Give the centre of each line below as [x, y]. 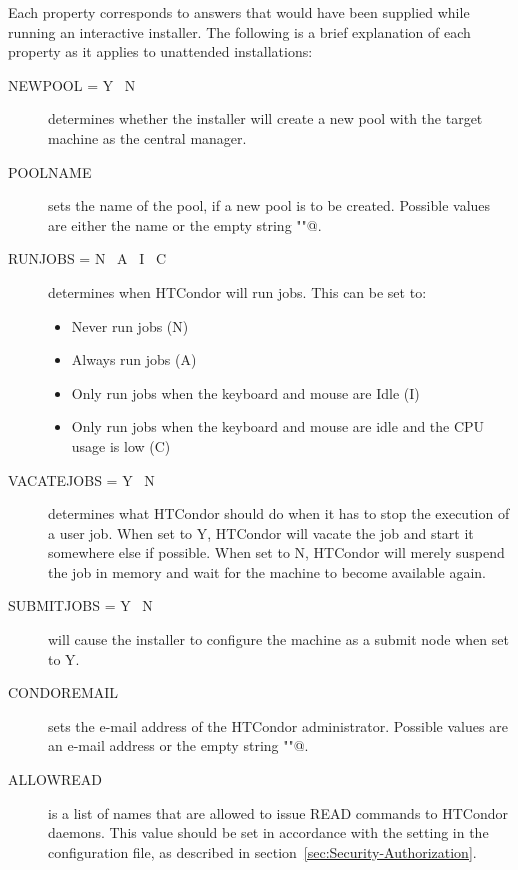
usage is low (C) [121, 445]
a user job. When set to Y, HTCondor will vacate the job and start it [261, 532]
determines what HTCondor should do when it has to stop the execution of [279, 513]
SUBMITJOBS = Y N [80, 605]
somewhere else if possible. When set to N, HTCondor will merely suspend [276, 552]
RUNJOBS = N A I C [87, 258]
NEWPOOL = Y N [72, 84]
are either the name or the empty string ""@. [185, 224]
